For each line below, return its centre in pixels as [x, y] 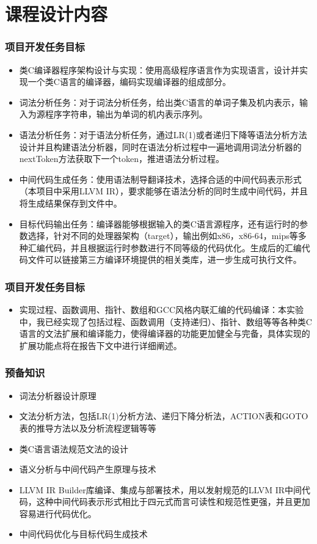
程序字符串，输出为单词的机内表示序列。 [126, 114]
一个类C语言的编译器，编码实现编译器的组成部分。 [129, 82]
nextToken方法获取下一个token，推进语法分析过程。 [122, 159]
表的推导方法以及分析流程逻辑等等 [88, 428]
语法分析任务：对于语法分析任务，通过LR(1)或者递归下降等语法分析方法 [163, 134]
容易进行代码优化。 [58, 513]
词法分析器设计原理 [58, 395]
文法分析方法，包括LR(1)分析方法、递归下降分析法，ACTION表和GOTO [164, 416]
